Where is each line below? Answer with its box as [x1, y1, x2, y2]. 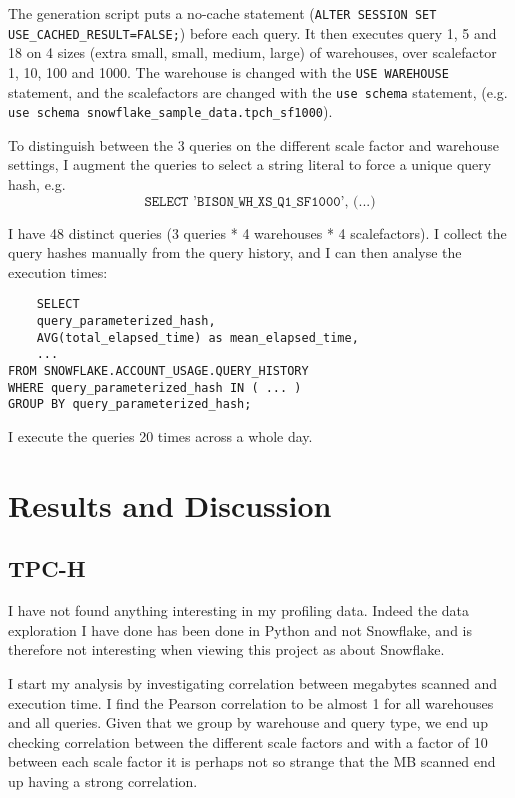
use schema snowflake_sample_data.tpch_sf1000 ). [8, 101, 333, 122]
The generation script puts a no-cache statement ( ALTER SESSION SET [8, 3, 437, 23]
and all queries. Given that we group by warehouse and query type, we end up [8, 712, 488, 733]
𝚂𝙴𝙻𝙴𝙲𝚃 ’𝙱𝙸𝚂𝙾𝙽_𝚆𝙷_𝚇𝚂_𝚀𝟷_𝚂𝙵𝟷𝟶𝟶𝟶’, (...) [144, 194, 376, 209]
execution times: [8, 261, 108, 282]
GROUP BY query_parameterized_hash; [8, 397, 252, 412]
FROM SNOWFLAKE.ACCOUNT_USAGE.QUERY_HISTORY [8, 364, 309, 379]
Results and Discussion [8, 484, 332, 525]
